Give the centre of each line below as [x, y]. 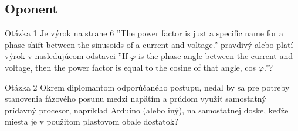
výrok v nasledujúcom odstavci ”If [66, 56]
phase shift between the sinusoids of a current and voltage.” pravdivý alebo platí [149, 44]
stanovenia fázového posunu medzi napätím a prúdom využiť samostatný [136, 99]
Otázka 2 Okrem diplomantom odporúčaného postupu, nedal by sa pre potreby [147, 87]
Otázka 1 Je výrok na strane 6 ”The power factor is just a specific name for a [144, 33]
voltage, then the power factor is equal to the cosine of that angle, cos [131, 67]
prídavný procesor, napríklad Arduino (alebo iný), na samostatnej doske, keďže [147, 110]
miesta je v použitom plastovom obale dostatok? [92, 121]
